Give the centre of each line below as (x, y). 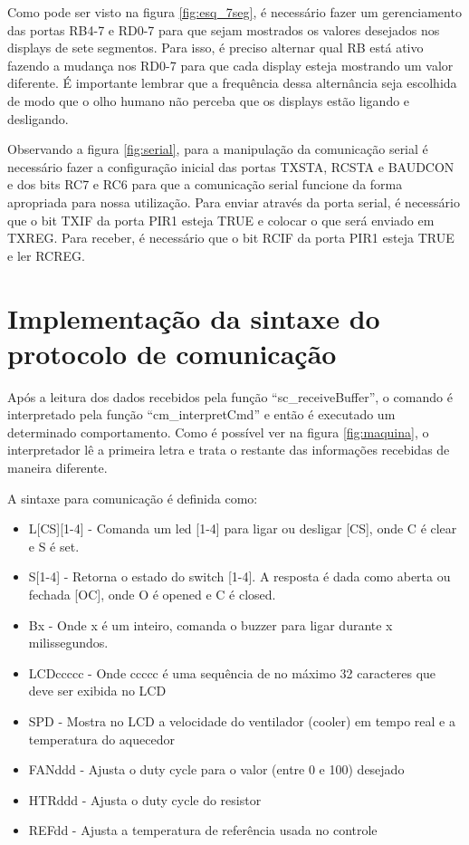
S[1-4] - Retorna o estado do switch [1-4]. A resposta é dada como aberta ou (239, 576)
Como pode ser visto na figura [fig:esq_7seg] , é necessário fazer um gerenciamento (234, 12)
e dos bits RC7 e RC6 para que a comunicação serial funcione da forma (205, 184)
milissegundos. (68, 643)
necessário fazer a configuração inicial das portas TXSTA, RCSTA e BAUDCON (231, 166)
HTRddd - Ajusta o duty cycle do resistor (145, 799)
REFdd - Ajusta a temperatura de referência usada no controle (203, 830)
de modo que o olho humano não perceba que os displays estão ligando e (209, 100)
